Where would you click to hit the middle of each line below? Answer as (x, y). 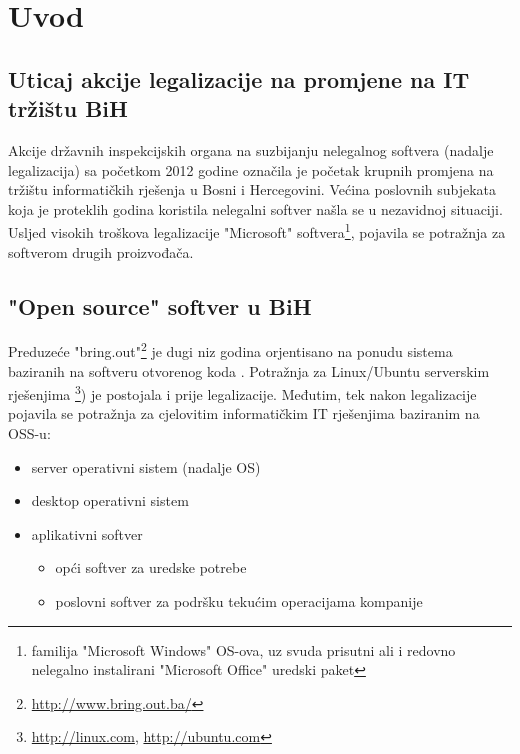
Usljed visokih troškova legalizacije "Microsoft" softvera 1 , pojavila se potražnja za (257, 230)
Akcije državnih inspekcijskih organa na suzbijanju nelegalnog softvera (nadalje (251, 149)
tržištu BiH (68, 108)
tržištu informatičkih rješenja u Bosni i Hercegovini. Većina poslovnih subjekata (252, 189)
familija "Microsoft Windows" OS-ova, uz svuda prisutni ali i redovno (243, 649)
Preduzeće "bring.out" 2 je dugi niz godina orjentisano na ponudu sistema (230, 350)
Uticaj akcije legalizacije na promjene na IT (239, 78)
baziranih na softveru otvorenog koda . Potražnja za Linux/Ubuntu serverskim (249, 370)
